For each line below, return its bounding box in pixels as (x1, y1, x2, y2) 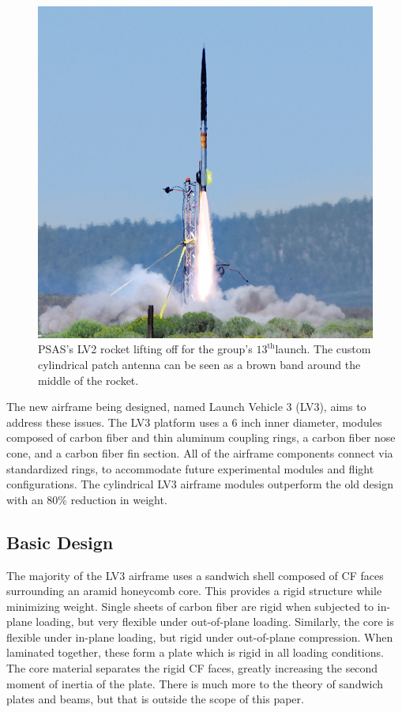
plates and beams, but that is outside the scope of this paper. (6, 691, 304, 707)
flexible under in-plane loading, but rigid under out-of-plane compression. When (6, 628, 393, 645)
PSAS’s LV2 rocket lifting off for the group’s (38, 341, 253, 357)
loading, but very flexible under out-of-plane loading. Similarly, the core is (36, 613, 394, 630)
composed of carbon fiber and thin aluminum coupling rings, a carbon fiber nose (6, 429, 396, 446)
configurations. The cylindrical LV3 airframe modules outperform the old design (6, 476, 393, 492)
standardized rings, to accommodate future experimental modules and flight (6, 460, 374, 477)
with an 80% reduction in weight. (6, 491, 167, 507)
